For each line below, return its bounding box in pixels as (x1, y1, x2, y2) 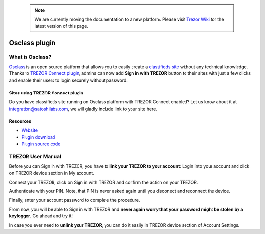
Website (21, 127, 38, 133)
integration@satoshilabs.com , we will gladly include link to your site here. (9, 106, 157, 112)
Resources (9, 118, 32, 124)
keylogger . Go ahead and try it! (9, 213, 73, 219)
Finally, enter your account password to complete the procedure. (9, 197, 140, 203)
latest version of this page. (34, 23, 88, 29)
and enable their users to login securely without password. (9, 77, 128, 83)
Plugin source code (21, 141, 61, 147)
